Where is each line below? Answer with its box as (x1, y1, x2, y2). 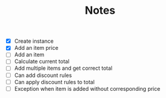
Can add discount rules (14, 72, 73, 79)
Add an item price (14, 44, 59, 52)
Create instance (14, 37, 54, 45)
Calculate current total (14, 58, 70, 65)
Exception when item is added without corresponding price (14, 85, 161, 92)
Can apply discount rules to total (14, 78, 95, 85)
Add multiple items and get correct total (14, 64, 113, 72)
